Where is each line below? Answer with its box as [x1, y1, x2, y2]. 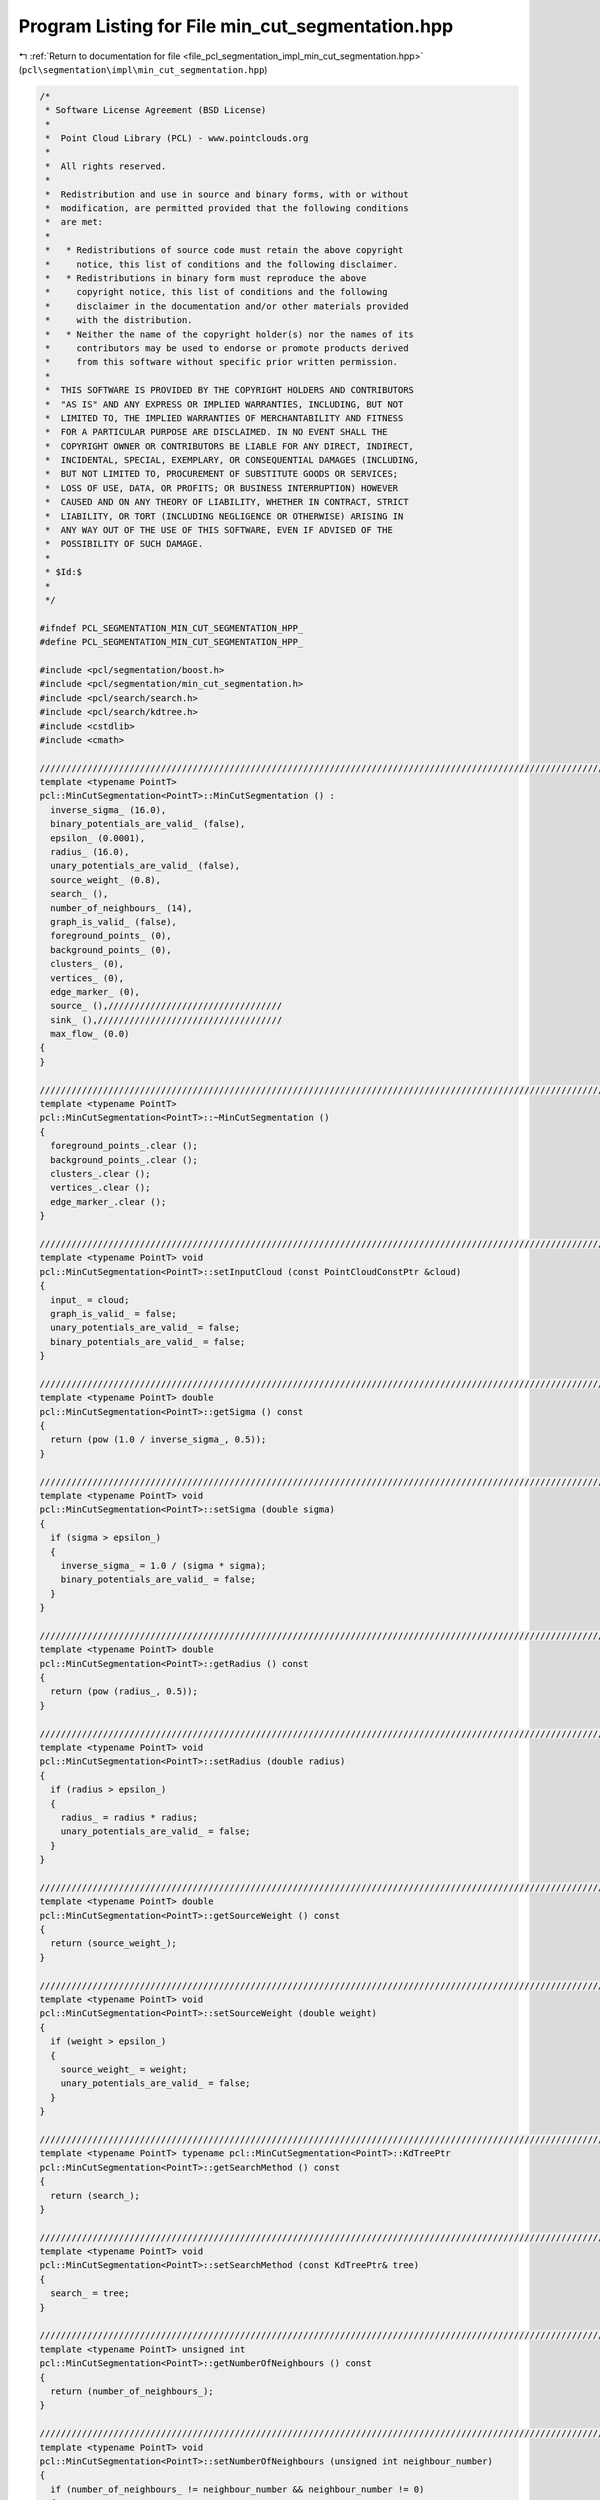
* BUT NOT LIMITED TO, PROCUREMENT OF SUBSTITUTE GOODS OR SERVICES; [45, 468, 399, 480]
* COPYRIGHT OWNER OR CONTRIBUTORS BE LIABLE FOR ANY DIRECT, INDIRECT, [45, 440, 415, 452]
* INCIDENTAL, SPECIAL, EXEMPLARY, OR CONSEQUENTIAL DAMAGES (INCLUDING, [45, 455, 420, 466]
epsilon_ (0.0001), [50, 832, 146, 844]
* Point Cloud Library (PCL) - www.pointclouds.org [45, 133, 309, 144]
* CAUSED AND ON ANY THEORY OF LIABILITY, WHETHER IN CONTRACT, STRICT [45, 496, 409, 508]
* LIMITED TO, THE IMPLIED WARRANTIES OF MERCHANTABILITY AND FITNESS [45, 412, 404, 424]
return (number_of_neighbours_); [50, 2385, 214, 2397]
